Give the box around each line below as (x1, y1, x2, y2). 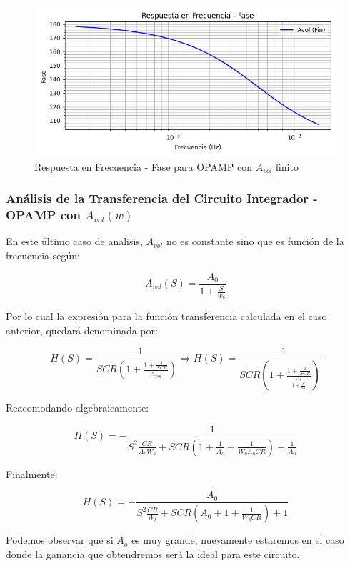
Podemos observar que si (6, 532, 114, 547)
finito (276, 159, 299, 174)
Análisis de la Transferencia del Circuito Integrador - (6, 189, 318, 207)
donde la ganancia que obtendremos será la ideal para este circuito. (6, 546, 300, 561)
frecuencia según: (6, 248, 80, 263)
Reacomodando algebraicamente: (6, 400, 149, 415)
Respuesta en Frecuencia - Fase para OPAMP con (34, 159, 252, 174)
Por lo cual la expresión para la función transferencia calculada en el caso (6, 309, 327, 324)
